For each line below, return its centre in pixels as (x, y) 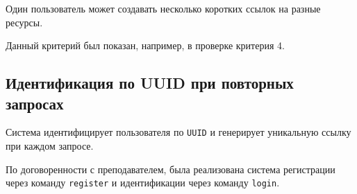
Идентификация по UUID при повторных (150, 83)
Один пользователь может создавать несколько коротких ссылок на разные (163, 8)
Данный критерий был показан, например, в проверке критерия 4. (145, 45)
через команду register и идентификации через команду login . (143, 183)
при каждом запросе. (50, 146)
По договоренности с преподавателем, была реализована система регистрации (171, 169)
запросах (35, 103)
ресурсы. (24, 22)
